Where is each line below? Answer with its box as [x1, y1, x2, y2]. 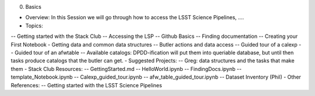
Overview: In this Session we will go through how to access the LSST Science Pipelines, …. [25, 14, 244, 21]
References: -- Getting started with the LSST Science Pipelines [10, 81, 163, 88]
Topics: [25, 22, 43, 29]
